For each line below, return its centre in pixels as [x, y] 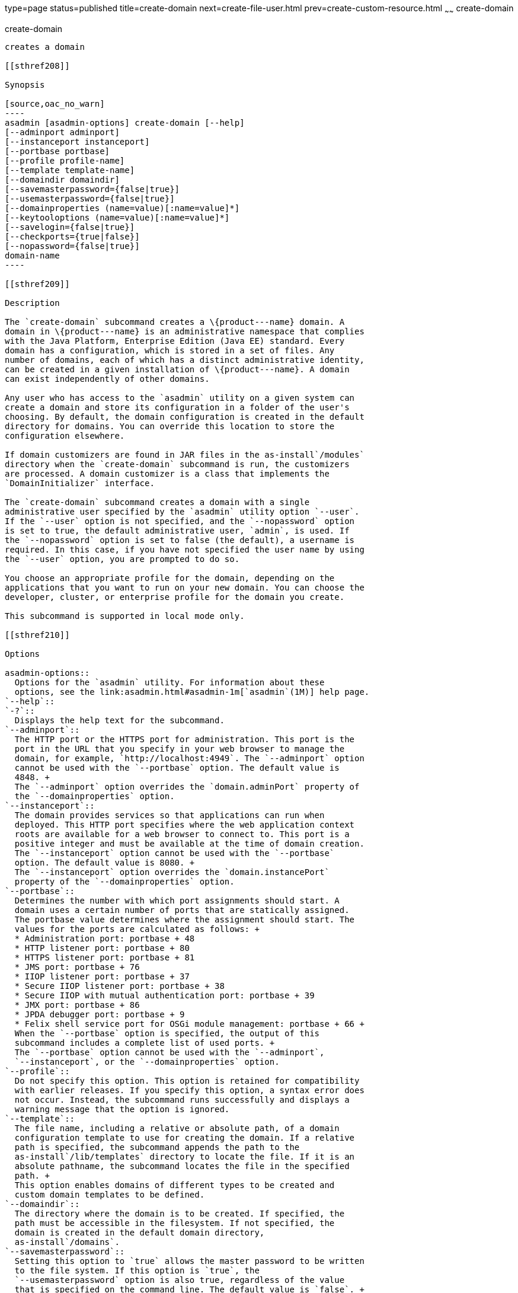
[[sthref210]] [37, 635]
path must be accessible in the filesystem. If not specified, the [175, 1223]
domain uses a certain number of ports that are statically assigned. [182, 910]
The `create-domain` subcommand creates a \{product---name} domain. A [175, 322]
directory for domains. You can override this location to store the [170, 426]
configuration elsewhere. [65, 435]
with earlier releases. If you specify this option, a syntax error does [189, 1090]
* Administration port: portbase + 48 [105, 938]
